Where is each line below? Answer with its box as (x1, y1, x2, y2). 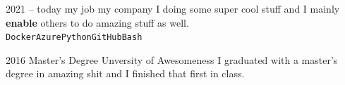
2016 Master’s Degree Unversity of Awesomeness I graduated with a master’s (6, 52, 338, 67)
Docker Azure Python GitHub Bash (6, 32, 143, 43)
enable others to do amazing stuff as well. (6, 15, 189, 30)
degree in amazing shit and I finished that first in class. (6, 66, 245, 81)
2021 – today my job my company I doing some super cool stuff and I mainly (6, 1, 340, 15)
